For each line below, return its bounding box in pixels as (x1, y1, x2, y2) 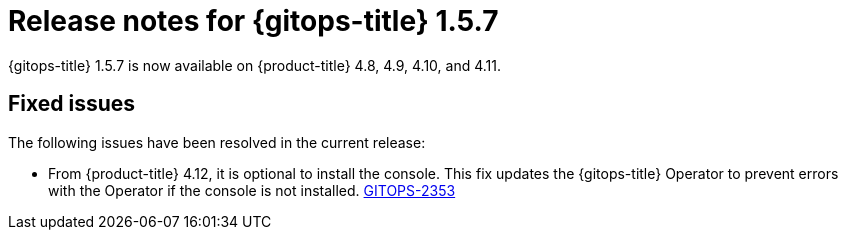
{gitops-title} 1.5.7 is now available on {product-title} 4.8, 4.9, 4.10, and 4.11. (8, 56, 502, 74)
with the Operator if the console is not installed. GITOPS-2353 (48, 181, 456, 199)
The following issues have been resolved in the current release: (8, 133, 426, 151)
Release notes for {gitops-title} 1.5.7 (8, 4, 499, 38)
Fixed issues (8, 91, 136, 117)
